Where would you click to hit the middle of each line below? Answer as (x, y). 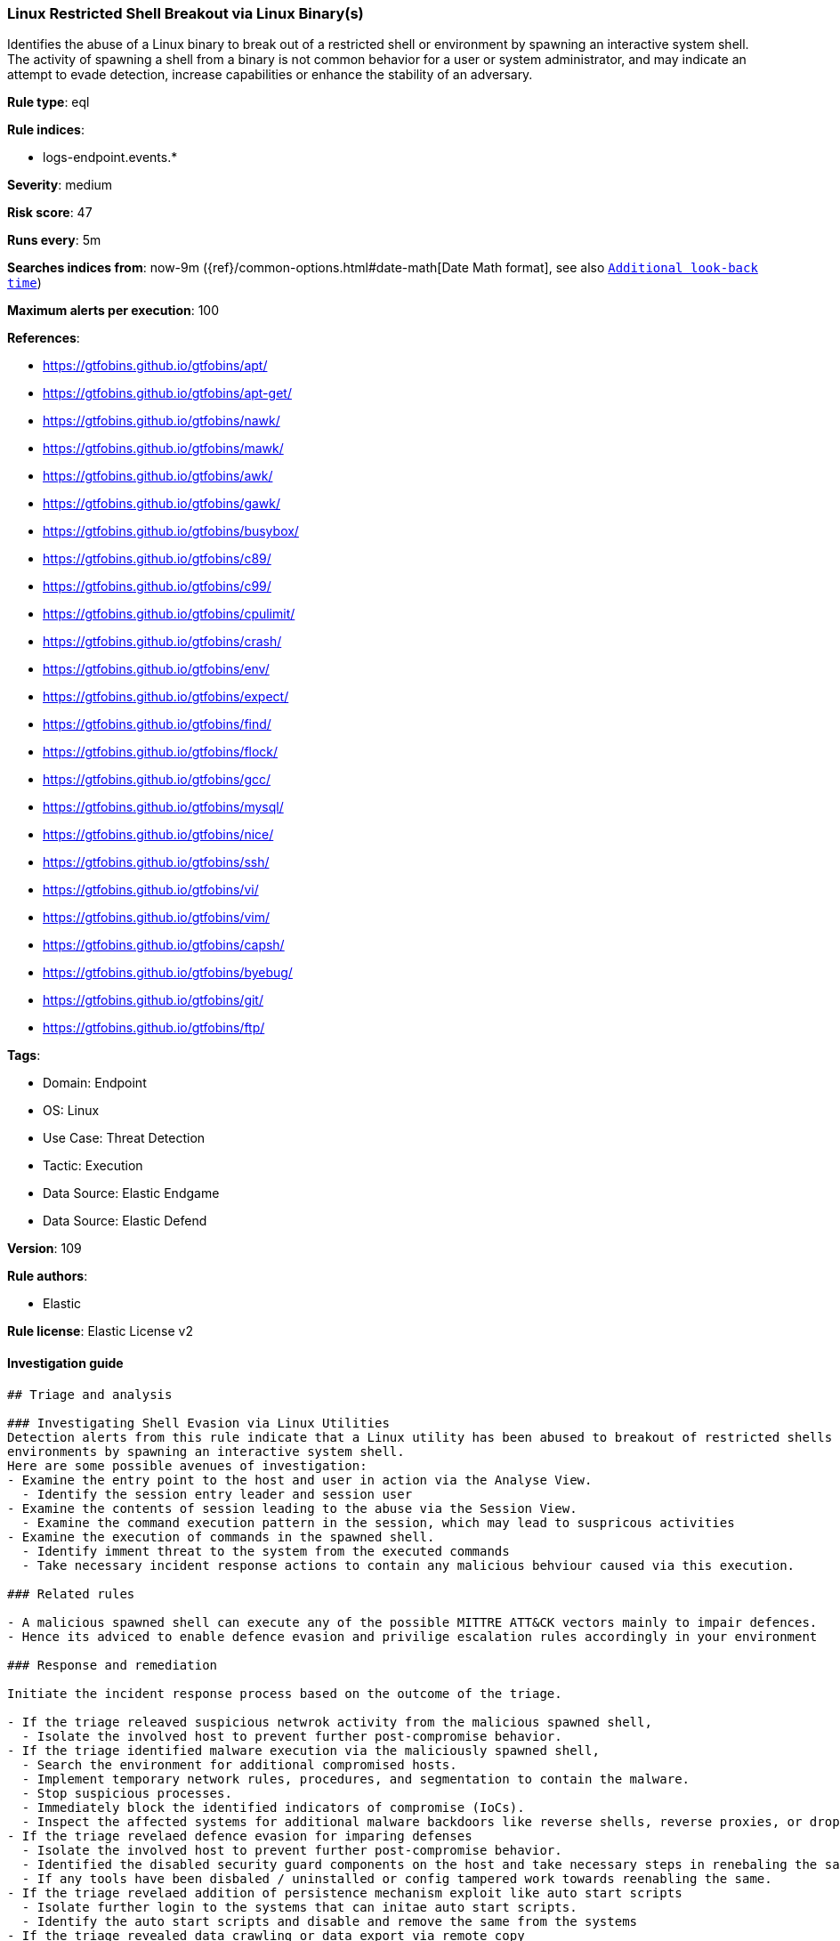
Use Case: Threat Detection (124, 1138)
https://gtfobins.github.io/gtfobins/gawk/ (162, 504)
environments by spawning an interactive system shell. (206, 1451)
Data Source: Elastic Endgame (131, 1193)
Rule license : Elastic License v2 (100, 1331)
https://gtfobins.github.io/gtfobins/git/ (153, 1000)
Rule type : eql (48, 102)
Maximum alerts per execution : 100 (113, 311)
